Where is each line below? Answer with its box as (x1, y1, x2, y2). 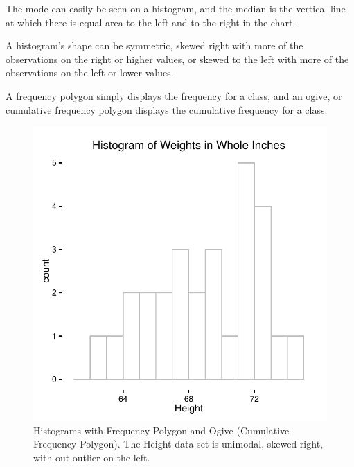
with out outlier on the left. (33, 450, 150, 464)
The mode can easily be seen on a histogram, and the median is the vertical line (6, 1, 346, 15)
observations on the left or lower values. (6, 65, 174, 80)
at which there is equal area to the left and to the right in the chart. (6, 15, 296, 29)
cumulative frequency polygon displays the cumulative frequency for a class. (6, 102, 328, 117)
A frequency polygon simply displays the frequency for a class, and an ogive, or (6, 88, 342, 103)
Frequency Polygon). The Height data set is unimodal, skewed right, (33, 436, 323, 451)
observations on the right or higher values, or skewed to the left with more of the (6, 51, 349, 66)
